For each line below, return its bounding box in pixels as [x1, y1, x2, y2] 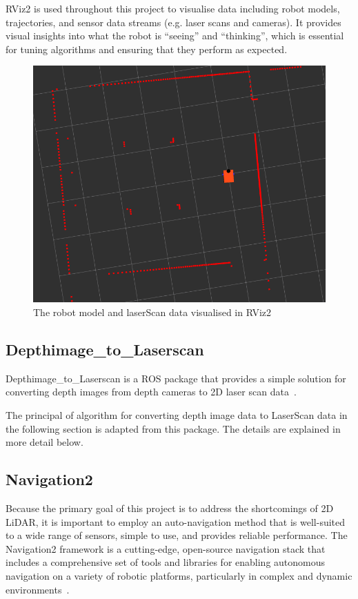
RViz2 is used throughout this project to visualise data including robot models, [6, 1, 340, 15]
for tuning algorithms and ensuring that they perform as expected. [6, 41, 288, 56]
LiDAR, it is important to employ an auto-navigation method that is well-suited [6, 514, 346, 529]
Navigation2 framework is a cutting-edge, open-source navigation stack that [6, 541, 326, 556]
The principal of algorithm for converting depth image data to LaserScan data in [6, 407, 348, 422]
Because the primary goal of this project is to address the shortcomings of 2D [6, 500, 334, 515]
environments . [6, 582, 70, 596]
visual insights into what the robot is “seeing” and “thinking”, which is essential [6, 28, 344, 43]
